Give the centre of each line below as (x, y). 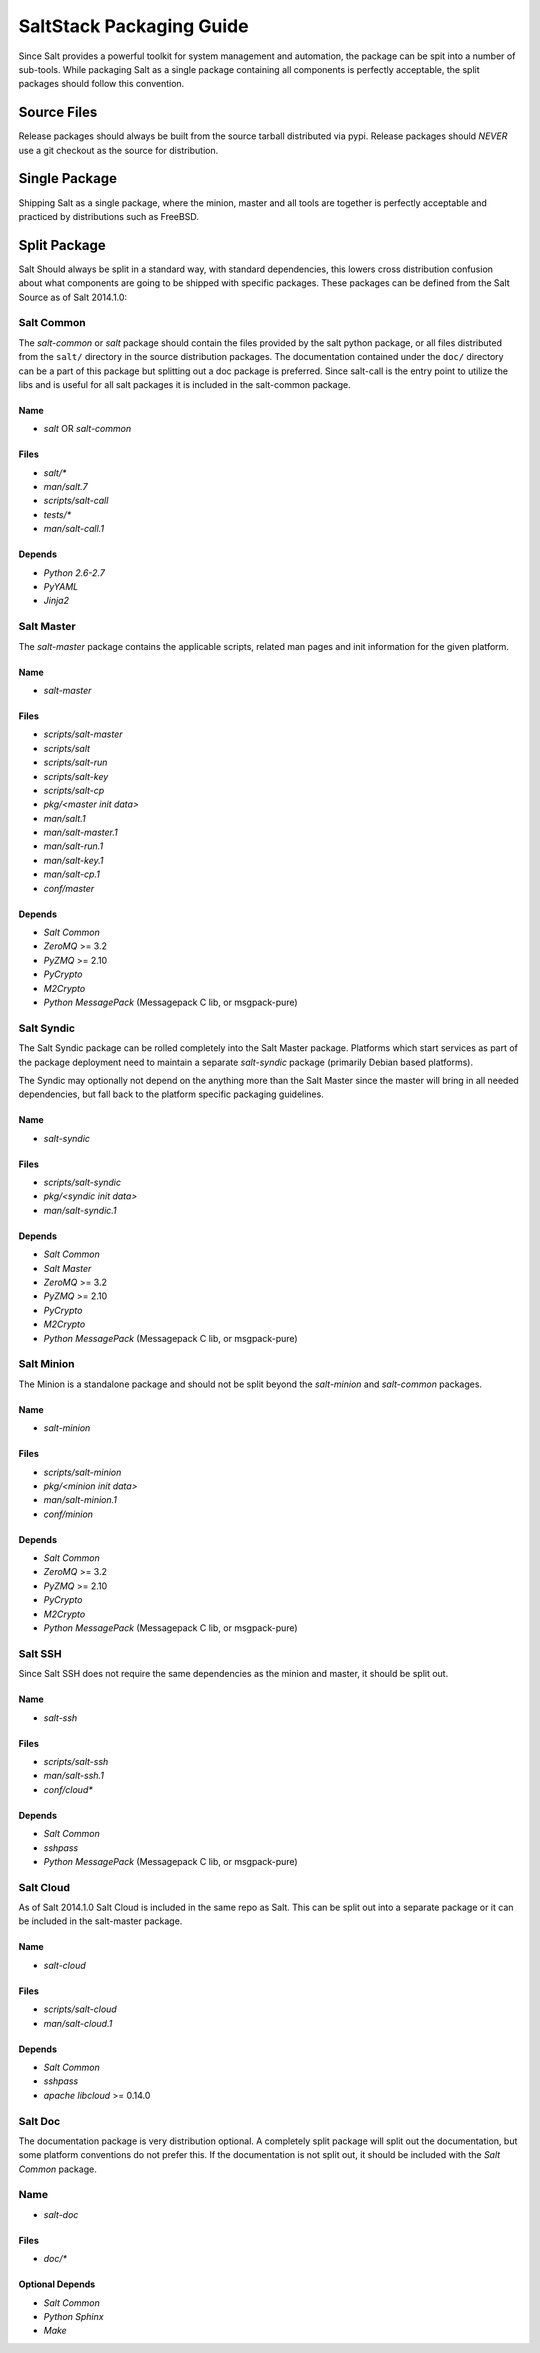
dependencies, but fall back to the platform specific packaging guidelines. (171, 1094)
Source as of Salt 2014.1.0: (73, 297)
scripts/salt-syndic (82, 1182)
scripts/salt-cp (74, 790)
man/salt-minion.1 (80, 1500)
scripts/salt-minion (82, 1472)
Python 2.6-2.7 (74, 572)
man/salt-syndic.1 (80, 1210)
